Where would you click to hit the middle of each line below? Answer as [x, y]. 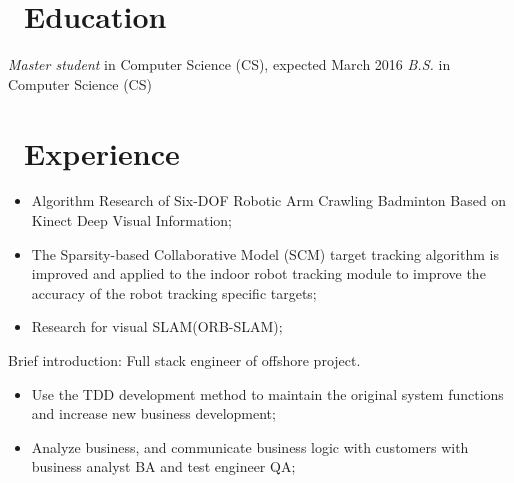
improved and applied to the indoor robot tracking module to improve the [258, 273]
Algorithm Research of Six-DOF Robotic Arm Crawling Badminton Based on [269, 200]
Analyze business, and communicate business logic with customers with [250, 446]
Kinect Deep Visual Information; [132, 220]
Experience [102, 152]
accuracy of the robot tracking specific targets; [174, 292]
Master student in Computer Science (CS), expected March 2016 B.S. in [229, 64]
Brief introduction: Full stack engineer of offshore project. [184, 360]
